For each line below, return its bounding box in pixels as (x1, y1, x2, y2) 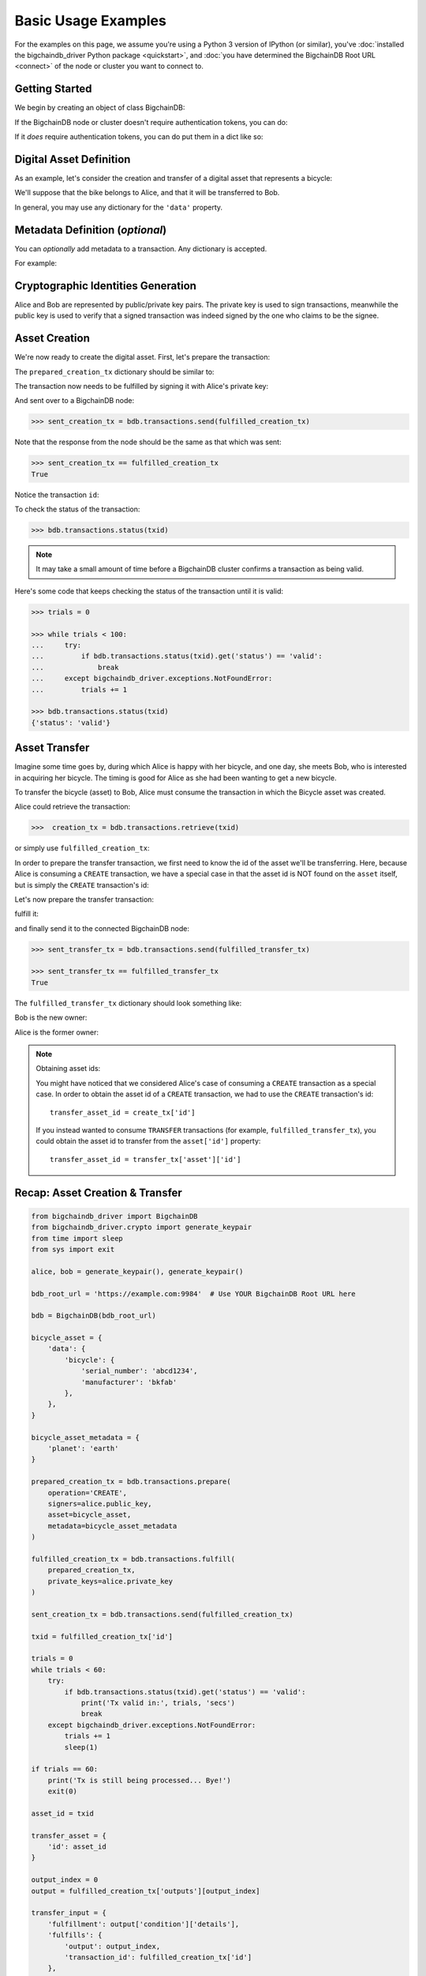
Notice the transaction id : (14, 490, 99, 500)
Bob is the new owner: (14, 1013, 88, 1023)
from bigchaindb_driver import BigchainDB (31, 1212, 198, 1220)
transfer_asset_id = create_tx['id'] (50, 1107, 196, 1117)
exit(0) (47, 1787, 78, 1796)
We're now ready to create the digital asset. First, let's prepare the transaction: (14, 353, 271, 362)
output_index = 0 (31, 1876, 99, 1884)
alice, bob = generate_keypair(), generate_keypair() (31, 1267, 244, 1276)
